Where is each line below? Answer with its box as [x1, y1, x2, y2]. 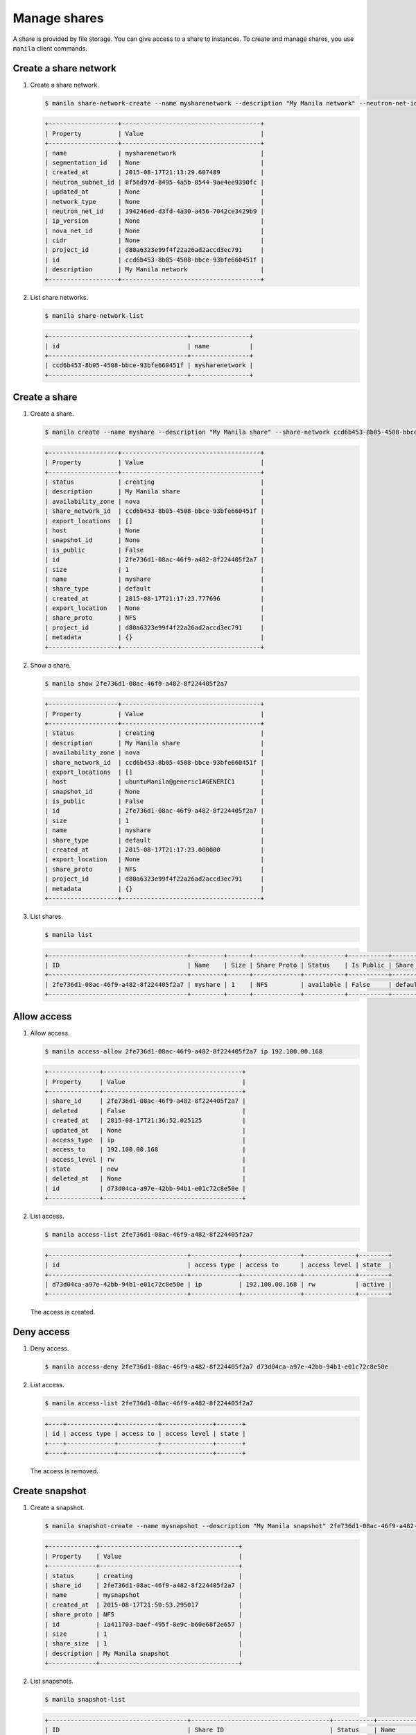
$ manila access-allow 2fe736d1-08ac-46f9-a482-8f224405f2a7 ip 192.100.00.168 [44, 1047, 323, 1055]
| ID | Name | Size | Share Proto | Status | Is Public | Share [44, 961, 414, 969]
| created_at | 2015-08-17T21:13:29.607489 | [44, 169, 265, 176]
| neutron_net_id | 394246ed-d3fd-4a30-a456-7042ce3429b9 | [44, 207, 265, 215]
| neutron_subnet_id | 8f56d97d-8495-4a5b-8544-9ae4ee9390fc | [44, 178, 265, 186]
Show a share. [30, 661, 71, 669]
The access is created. [30, 1308, 96, 1317]
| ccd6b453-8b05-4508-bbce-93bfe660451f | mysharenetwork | [44, 362, 254, 369]
